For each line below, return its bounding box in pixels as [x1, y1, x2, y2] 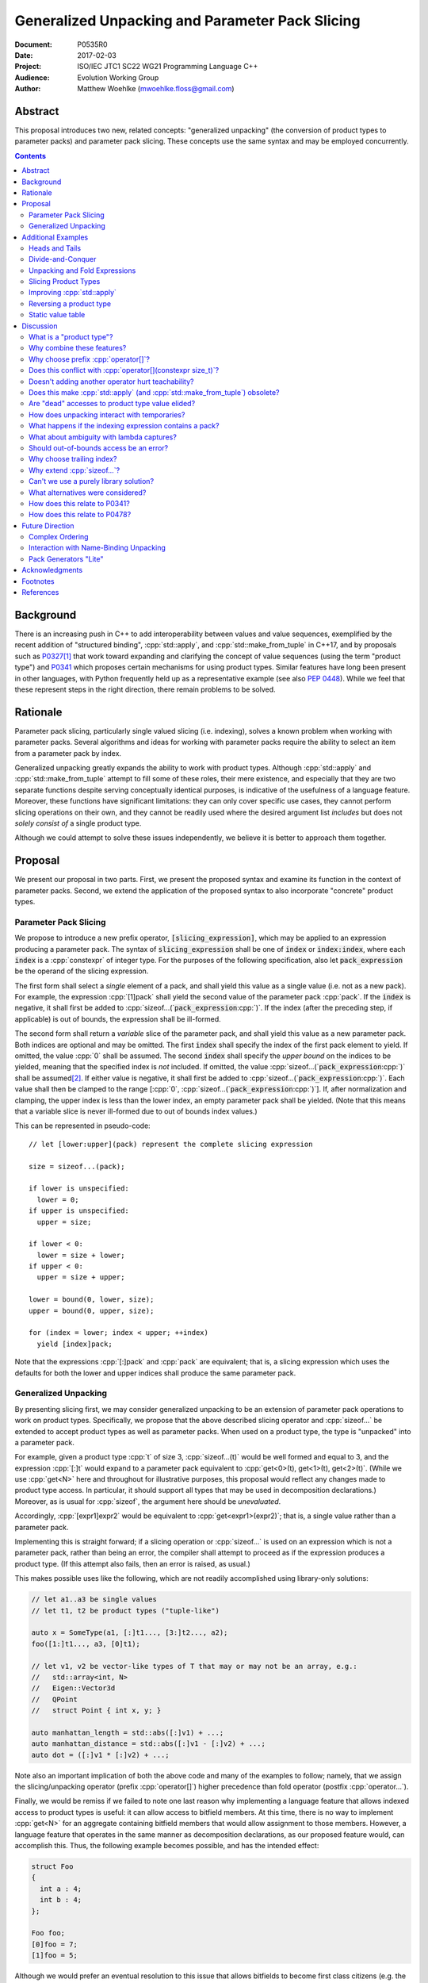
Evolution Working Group [77, 72, 159, 82]
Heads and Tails [29, 243, 82, 253]
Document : [14, 40, 53, 49]
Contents [14, 151, 47, 160]
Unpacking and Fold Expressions [29, 266, 136, 275]
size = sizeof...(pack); [29, 1162, 125, 1171]
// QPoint [31, 1694, 78, 1704]
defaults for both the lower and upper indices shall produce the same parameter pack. [14, 1368, 296, 1378]
